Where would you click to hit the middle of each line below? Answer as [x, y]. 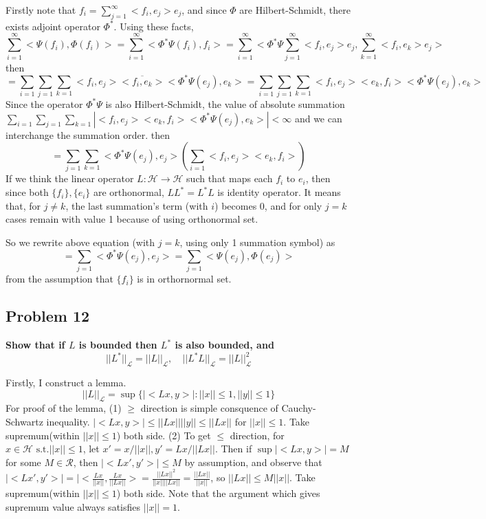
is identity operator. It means [279, 192]
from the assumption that [59, 279]
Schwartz [24, 421]
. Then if [233, 449]
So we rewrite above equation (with [80, 242]
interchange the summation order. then [88, 134]
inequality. [68, 421]
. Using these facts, [154, 26]
